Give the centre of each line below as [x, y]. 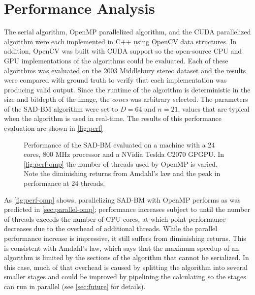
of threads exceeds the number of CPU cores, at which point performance [115, 219]
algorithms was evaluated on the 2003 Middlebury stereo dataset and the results [125, 70]
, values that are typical [214, 108]
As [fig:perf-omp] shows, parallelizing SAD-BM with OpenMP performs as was [122, 199]
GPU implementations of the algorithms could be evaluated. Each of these [116, 60]
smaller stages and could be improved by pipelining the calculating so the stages [125, 277]
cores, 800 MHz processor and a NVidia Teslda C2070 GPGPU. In [124, 154]
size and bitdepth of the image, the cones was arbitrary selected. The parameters [126, 99]
